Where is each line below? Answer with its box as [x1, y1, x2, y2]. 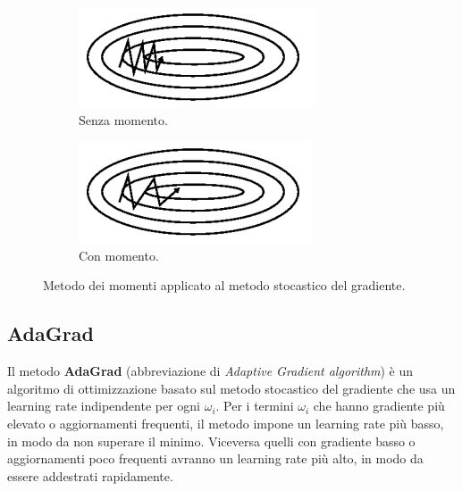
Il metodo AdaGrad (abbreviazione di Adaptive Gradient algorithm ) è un [7, 362, 414, 380]
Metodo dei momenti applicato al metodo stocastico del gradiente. [43, 276, 406, 295]
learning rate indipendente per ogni [7, 396, 200, 415]
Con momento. [79, 245, 159, 264]
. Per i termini [215, 396, 294, 415]
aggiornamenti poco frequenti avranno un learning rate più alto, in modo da [7, 449, 424, 468]
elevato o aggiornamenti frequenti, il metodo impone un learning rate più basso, [7, 413, 444, 432]
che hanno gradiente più [313, 396, 445, 415]
